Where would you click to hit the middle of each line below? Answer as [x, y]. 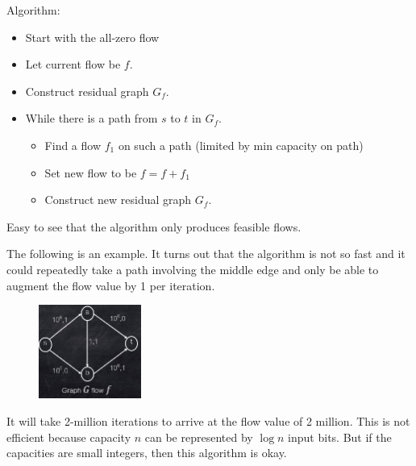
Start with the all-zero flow [92, 37]
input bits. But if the [340, 437]
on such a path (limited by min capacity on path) [241, 145]
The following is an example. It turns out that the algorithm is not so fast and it [206, 254]
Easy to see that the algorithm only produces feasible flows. [154, 226]
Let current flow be [73, 64]
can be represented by [199, 437]
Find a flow [73, 145]
